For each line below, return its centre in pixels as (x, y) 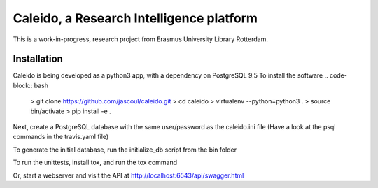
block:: (23, 85)
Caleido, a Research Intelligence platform (135, 18)
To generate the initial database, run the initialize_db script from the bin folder (125, 150)
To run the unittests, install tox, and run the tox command (95, 162)
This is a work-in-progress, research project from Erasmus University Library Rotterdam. (141, 39)
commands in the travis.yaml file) (61, 137)
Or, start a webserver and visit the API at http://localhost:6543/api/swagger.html (128, 175)
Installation (38, 59)
